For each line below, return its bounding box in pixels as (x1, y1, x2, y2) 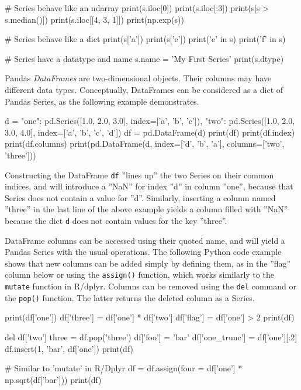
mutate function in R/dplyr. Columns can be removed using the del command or (5, 280, 296, 292)
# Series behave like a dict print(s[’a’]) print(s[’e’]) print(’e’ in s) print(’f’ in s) (5, 33, 286, 45)
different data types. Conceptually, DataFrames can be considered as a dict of (5, 83, 283, 95)
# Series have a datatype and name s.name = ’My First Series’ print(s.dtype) (5, 52, 284, 64)
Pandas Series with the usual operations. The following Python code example (5, 246, 282, 258)
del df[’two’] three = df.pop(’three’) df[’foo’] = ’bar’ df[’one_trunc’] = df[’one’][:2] (5, 330, 297, 343)
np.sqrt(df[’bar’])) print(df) (5, 373, 102, 385)
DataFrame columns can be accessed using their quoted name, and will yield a (5, 234, 285, 246)
